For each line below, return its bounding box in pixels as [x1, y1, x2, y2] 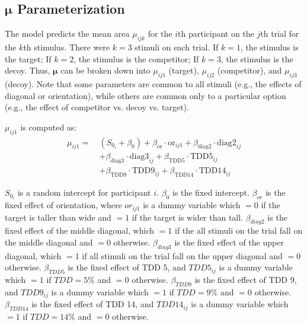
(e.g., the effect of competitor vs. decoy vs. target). [5, 101, 189, 113]
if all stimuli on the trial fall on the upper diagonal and [82, 249, 283, 262]
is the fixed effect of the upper [174, 235, 284, 248]
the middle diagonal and [5, 235, 93, 248]
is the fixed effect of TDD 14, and [31, 298, 154, 310]
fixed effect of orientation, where [5, 199, 122, 211]
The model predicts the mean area [5, 27, 130, 40]
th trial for [260, 27, 299, 40]
